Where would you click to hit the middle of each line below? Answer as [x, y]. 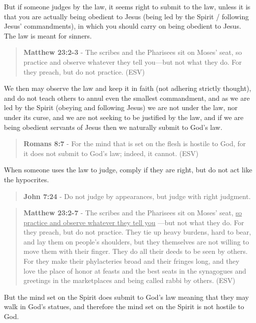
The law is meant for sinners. [48, 35]
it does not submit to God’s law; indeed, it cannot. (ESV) [111, 153]
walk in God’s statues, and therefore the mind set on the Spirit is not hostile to [124, 306]
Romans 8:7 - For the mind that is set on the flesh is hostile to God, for [135, 143]
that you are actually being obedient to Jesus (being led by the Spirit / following [127, 16]
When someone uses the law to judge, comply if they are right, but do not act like [128, 170]
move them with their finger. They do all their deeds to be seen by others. [135, 251]
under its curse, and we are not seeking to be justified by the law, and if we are [124, 117]
